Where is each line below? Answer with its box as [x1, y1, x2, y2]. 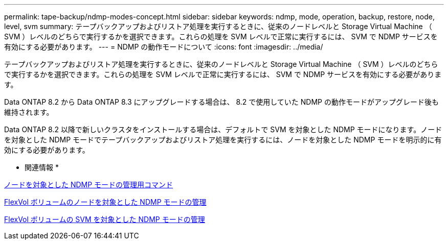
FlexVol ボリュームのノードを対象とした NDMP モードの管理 [4, 198, 207, 206]
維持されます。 [4, 108, 54, 116]
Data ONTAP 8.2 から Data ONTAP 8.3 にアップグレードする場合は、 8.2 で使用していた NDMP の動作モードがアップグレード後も [4, 97, 439, 106]
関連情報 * [25, 163, 59, 172]
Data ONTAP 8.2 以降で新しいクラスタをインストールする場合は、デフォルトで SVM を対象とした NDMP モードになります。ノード [4, 125, 442, 134]
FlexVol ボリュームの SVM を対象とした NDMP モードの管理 [4, 215, 205, 224]
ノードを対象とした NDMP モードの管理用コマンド [4, 180, 173, 189]
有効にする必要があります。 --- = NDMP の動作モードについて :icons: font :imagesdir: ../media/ [4, 42, 323, 51]
